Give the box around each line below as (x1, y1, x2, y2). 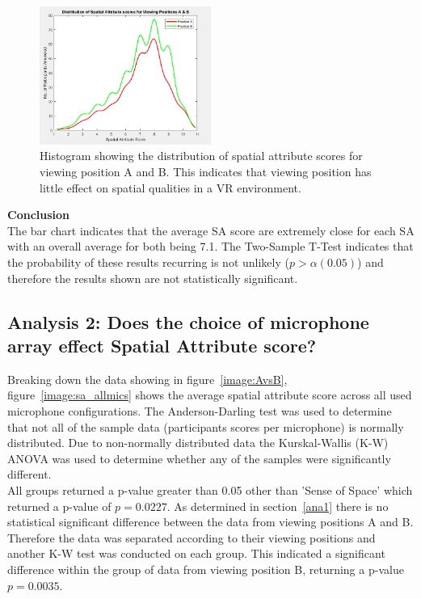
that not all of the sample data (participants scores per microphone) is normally (7, 418, 404, 435)
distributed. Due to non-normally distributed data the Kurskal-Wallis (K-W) (7, 434, 389, 451)
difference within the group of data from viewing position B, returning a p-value (7, 560, 404, 577)
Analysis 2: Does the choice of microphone (7, 309, 369, 334)
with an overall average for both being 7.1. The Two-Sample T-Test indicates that (7, 238, 414, 255)
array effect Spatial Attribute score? (7, 333, 317, 357)
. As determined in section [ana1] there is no (166, 497, 389, 514)
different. (7, 466, 52, 483)
